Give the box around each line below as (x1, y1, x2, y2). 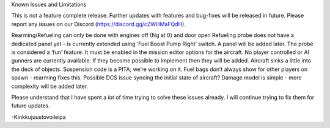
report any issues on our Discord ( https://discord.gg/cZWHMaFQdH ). (11, 20, 186, 27)
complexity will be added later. (11, 83, 89, 90)
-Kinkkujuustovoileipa (11, 113, 67, 121)
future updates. (11, 102, 50, 109)
